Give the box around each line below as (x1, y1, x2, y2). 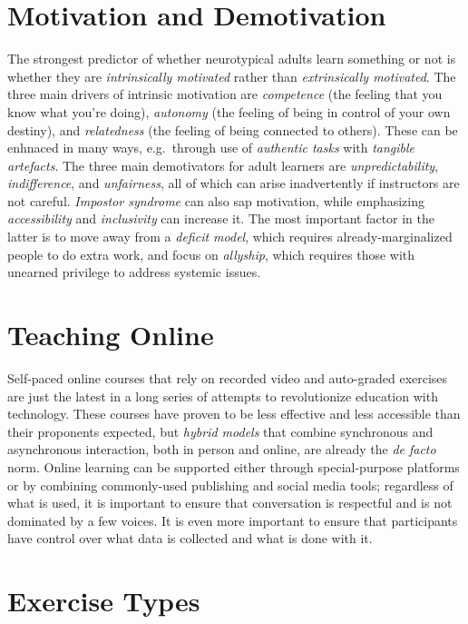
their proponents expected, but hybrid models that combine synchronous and (7, 421, 434, 441)
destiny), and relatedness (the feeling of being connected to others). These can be (7, 120, 458, 139)
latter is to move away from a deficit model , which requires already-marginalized (7, 227, 453, 246)
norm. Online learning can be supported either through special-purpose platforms (7, 457, 460, 476)
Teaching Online (7, 316, 214, 353)
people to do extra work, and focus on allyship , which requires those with (7, 244, 415, 263)
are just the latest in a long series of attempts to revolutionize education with (7, 386, 438, 405)
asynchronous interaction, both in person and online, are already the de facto (7, 440, 436, 459)
